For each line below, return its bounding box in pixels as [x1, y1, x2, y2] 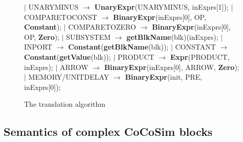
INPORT [24, 41, 53, 52]
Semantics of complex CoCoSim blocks [4, 124, 213, 139]
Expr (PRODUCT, [170, 51, 230, 62]
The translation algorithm [24, 99, 105, 109]
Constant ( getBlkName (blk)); [68, 41, 169, 52]
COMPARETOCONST [24, 11, 97, 22]
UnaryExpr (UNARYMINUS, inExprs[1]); [94, 2, 229, 12]
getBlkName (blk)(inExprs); [126, 31, 218, 42]
